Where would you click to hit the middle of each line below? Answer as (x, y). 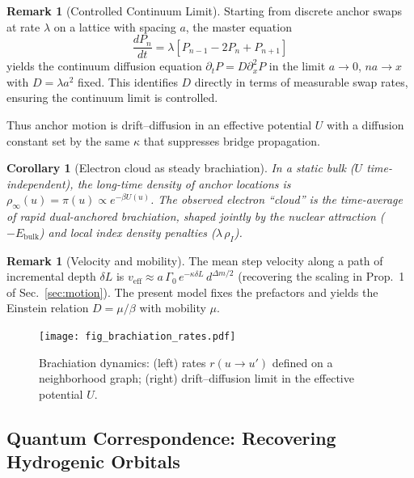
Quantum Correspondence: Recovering (171, 437)
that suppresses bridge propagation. (232, 140)
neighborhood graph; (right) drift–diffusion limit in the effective (196, 378)
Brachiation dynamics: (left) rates (123, 362)
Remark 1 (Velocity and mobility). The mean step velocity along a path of (195, 260)
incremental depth (51, 276)
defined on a (302, 362)
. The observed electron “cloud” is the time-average (277, 199)
